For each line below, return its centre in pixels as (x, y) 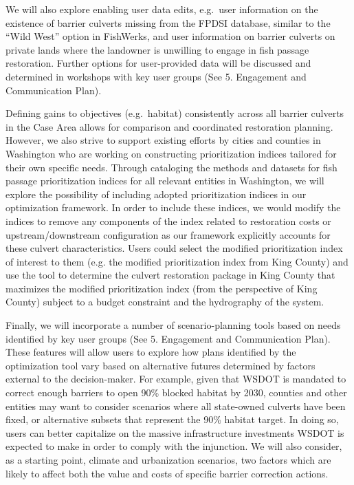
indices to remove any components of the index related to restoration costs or (168, 220)
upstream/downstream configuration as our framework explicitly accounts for (168, 234)
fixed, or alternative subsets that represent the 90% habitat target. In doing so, (172, 419)
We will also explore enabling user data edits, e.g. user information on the (162, 9)
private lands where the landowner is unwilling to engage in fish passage (157, 49)
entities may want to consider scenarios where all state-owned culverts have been (176, 406)
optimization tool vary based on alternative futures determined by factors (161, 365)
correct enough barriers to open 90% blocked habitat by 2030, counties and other (176, 392)
